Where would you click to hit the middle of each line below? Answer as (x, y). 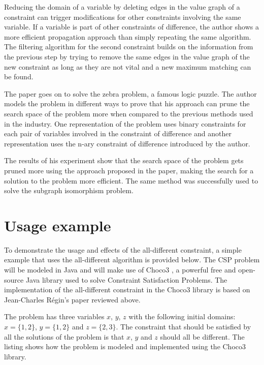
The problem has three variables (54, 316)
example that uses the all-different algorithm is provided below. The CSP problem (132, 260)
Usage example (58, 225)
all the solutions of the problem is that (64, 336)
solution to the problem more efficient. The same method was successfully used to (131, 180)
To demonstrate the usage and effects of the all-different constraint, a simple (123, 249)
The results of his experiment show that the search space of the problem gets (124, 160)
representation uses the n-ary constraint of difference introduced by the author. (127, 143)
